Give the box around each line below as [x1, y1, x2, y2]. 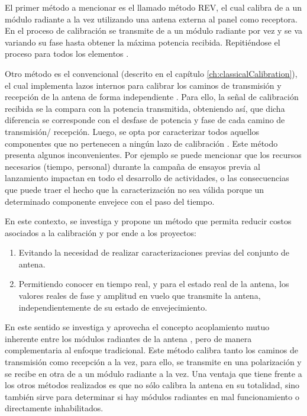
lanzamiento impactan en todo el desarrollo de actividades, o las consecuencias [5, 172, 289, 184]
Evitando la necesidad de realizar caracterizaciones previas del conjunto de [18, 246, 289, 259]
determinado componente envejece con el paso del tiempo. [5, 195, 215, 207]
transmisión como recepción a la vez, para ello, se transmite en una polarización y [5, 356, 302, 368]
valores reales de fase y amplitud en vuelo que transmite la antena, [18, 289, 261, 302]
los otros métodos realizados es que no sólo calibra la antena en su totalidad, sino [5, 379, 300, 391]
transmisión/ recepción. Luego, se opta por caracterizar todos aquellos [5, 125, 260, 137]
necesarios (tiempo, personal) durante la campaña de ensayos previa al [5, 160, 260, 172]
